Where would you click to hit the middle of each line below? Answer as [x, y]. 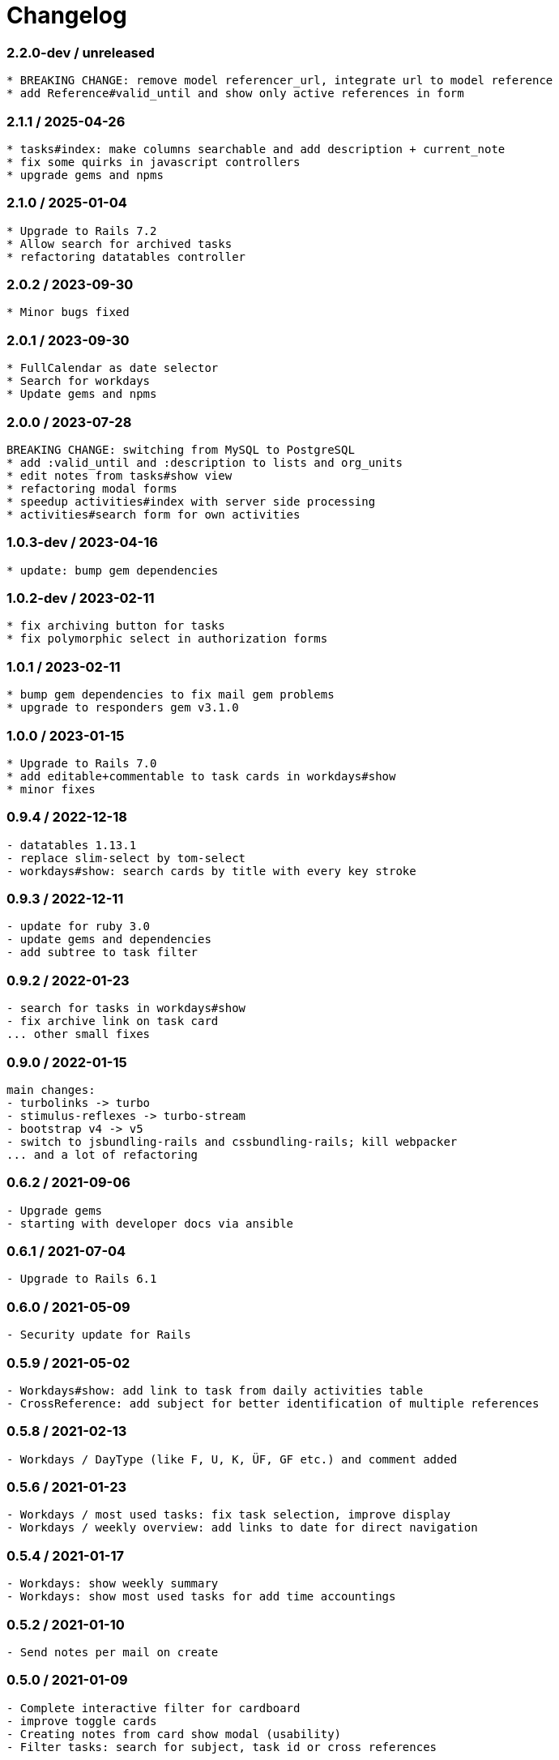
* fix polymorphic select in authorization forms [167, 639]
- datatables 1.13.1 [72, 845]
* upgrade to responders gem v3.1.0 [123, 708]
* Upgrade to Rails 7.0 [82, 763]
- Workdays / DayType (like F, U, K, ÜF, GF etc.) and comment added [232, 1459]
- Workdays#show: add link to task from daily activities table [215, 1390]
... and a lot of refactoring [102, 1154]
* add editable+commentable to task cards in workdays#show [201, 776]
